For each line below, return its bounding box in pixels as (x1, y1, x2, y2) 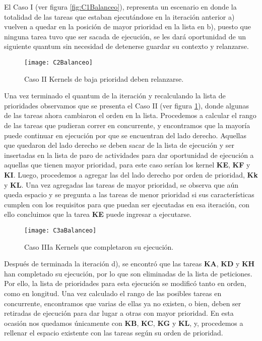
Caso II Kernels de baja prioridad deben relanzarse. (24, 73, 184, 84)
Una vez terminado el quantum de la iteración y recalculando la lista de (4, 90, 226, 101)
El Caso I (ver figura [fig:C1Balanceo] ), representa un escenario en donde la (4, 2, 237, 12)
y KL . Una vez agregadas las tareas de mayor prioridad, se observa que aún (4, 179, 239, 190)
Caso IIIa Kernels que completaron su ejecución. (24, 241, 174, 252)
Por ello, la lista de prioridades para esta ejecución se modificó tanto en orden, (4, 278, 246, 289)
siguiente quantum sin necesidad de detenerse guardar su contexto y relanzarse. (4, 41, 249, 51)
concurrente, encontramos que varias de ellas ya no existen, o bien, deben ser (4, 298, 241, 308)
